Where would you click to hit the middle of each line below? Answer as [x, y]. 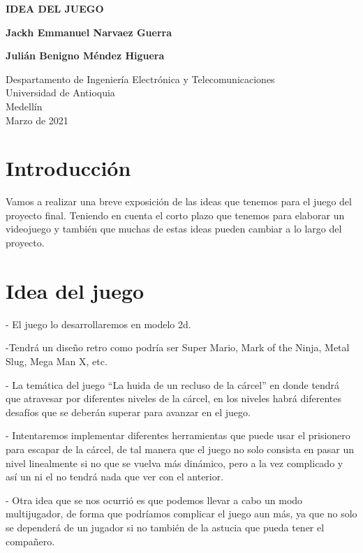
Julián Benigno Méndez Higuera [85, 56]
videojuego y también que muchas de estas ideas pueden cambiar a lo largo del [174, 229]
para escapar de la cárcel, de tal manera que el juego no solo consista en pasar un [180, 449]
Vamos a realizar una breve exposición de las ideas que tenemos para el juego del [179, 201]
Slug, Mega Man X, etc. [57, 361]
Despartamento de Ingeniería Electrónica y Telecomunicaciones [140, 79]
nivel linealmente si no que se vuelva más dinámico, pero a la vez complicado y [175, 463]
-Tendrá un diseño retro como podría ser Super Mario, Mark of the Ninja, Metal [178, 347]
